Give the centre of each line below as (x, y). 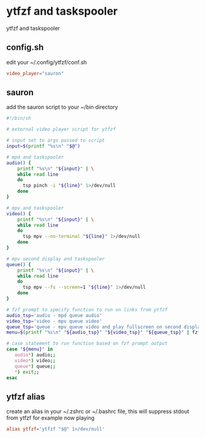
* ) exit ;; (27, 372)
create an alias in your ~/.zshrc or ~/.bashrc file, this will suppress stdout (98, 412)
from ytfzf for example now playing (50, 418)
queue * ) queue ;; (35, 366)
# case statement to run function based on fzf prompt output (87, 344)
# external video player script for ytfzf (61, 130)
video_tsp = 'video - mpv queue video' (54, 321)
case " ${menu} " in (30, 349)
